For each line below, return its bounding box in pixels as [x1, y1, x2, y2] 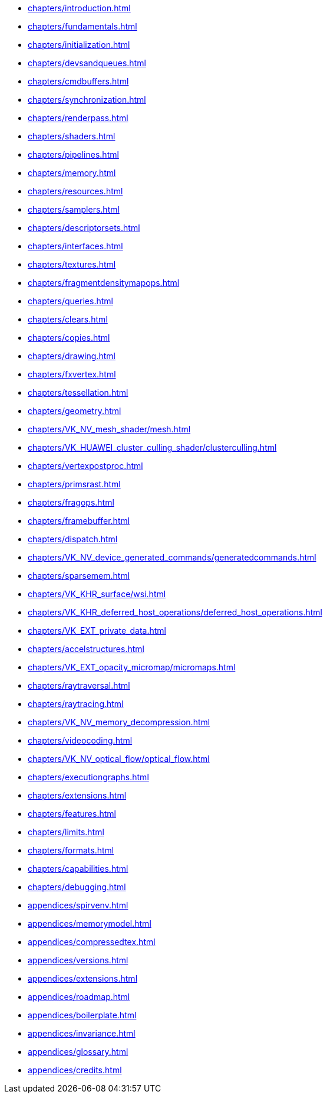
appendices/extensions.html [28, 973, 138, 983]
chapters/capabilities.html [28, 864, 128, 874]
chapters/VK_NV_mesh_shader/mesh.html [28, 424, 191, 434]
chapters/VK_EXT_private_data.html [28, 625, 166, 636]
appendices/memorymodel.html [28, 918, 151, 928]
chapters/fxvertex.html [28, 369, 116, 379]
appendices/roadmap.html [28, 992, 130, 1002]
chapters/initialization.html [28, 40, 130, 50]
